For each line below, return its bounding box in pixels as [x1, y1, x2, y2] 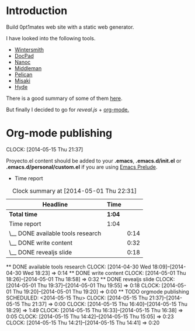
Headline [42, 200, 68, 208]
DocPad [14, 52, 34, 59]
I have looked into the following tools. [6, 35, 96, 42]
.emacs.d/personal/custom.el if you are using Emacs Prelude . [6, 163, 158, 170]
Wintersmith [14, 46, 44, 53]
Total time [9, 210, 38, 218]
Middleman [14, 64, 42, 71]
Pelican [14, 71, 33, 78]
